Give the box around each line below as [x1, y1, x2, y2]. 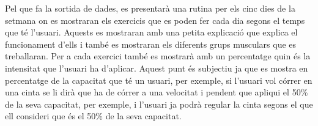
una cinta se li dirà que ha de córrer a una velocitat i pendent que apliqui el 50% [5, 86, 308, 98]
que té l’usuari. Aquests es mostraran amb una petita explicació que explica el [5, 26, 298, 39]
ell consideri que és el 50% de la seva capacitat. [5, 109, 182, 122]
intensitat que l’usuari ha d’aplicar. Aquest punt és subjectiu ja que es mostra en [5, 61, 308, 74]
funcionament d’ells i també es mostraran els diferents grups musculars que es [5, 37, 297, 50]
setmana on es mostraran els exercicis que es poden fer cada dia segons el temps [5, 13, 305, 26]
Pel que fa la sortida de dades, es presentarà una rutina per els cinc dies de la [5, 2, 295, 14]
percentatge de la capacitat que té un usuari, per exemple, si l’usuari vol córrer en [5, 73, 312, 86]
